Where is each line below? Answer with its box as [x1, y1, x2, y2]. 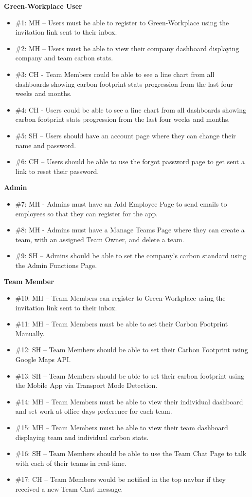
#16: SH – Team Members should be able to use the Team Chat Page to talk [15, 448, 247, 459]
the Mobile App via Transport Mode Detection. [15, 380, 158, 390]
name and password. [15, 140, 76, 150]
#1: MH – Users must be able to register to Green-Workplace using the [15, 17, 229, 27]
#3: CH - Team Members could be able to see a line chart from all [15, 69, 215, 79]
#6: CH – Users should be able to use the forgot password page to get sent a [15, 156, 245, 167]
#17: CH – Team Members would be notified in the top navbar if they [15, 474, 226, 484]
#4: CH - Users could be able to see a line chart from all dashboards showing [15, 104, 247, 115]
